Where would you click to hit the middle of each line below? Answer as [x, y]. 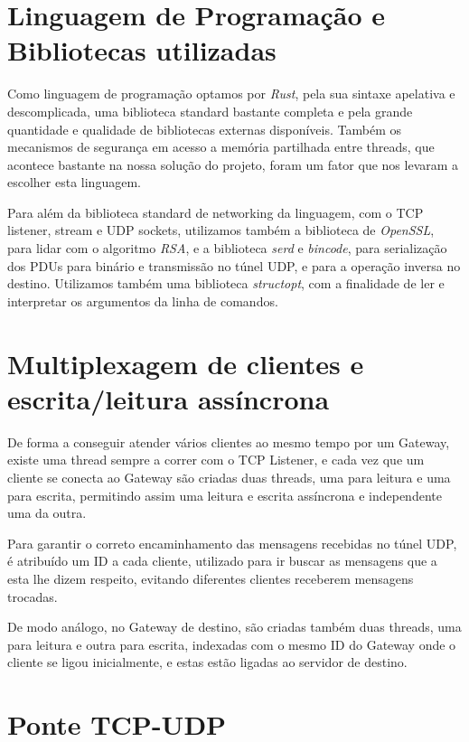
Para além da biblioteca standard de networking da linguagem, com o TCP [216, 212]
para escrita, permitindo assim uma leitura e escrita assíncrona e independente [225, 495]
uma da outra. [47, 513]
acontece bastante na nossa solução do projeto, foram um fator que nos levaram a [233, 164]
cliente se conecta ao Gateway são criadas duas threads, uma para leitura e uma [229, 477]
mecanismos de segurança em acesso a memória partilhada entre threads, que [221, 147]
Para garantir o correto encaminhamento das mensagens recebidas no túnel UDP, [232, 543]
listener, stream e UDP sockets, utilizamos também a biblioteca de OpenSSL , [221, 230]
